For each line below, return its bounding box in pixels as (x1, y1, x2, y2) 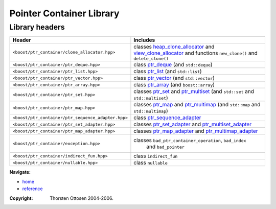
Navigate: (9, 169, 31, 175)
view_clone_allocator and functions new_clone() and (133, 50, 258, 57)
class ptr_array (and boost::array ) (133, 81, 215, 88)
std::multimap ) (133, 107, 168, 114)
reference (22, 185, 43, 192)
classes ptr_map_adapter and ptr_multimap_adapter (133, 128, 258, 135)
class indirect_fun (133, 152, 178, 159)
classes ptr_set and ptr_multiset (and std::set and (133, 88, 255, 95)
